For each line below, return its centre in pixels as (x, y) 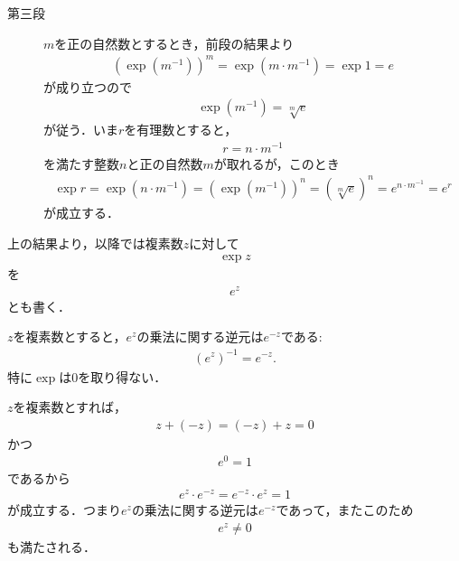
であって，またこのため (345, 510)
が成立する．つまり (64, 510)
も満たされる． (52, 546)
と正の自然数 (165, 163)
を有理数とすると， (181, 130)
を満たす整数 (81, 163)
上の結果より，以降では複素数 (95, 243)
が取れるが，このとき (276, 163)
